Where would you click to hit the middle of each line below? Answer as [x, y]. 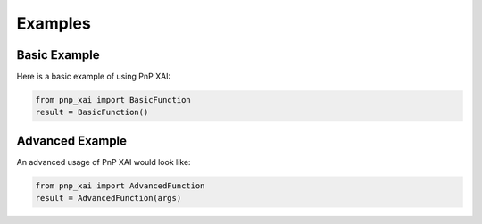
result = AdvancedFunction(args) [108, 198]
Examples [54, 23]
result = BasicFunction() [92, 112]
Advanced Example [72, 141]
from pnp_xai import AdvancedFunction [120, 186]
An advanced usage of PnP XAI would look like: [104, 162]
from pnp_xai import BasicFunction [113, 100]
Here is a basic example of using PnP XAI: [94, 77]
